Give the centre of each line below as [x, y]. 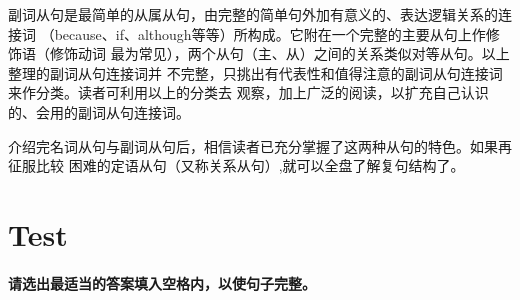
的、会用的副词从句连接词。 [99, 111]
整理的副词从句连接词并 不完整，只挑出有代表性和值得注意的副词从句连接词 [255, 72]
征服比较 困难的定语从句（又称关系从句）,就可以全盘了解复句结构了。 [236, 165]
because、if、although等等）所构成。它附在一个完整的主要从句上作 [270, 33]
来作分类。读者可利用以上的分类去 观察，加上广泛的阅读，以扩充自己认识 [248, 92]
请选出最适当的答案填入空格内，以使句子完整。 [162, 282]
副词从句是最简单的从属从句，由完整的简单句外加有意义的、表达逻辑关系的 [253, 14]
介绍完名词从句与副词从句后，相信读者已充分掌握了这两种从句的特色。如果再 [260, 145]
